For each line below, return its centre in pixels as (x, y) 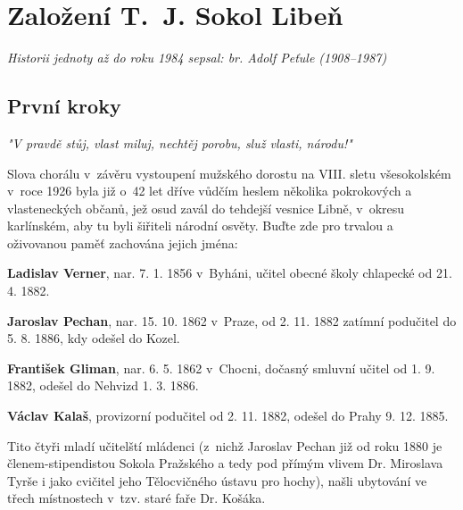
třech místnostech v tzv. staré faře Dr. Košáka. (136, 498)
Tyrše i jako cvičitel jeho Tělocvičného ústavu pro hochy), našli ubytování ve (217, 480)
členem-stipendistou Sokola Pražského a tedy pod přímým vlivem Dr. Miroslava (225, 463)
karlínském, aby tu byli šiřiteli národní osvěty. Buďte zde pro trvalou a (200, 226)
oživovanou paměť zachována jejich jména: (123, 242)
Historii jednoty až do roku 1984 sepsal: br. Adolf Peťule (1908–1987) (197, 58)
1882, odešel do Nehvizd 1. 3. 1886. (103, 385)
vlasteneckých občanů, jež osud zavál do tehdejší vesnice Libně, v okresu (206, 208)
